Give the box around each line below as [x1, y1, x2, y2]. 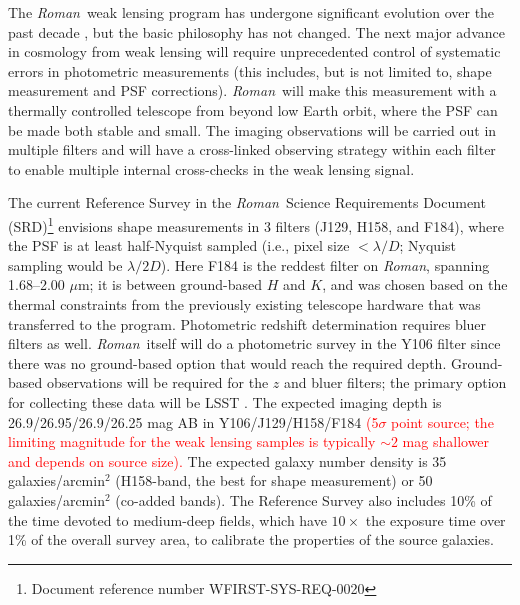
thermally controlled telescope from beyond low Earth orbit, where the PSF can [8, 99, 498, 120]
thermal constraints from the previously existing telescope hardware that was [8, 293, 481, 314]
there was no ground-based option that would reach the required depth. [8, 352, 447, 373]
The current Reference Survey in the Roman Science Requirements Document [8, 192, 486, 213]
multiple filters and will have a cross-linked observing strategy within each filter [8, 139, 496, 160]
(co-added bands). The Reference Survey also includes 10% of [115, 489, 492, 510]
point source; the [391, 411, 494, 432]
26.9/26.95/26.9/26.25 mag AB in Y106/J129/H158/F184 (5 [8, 411, 379, 432]
